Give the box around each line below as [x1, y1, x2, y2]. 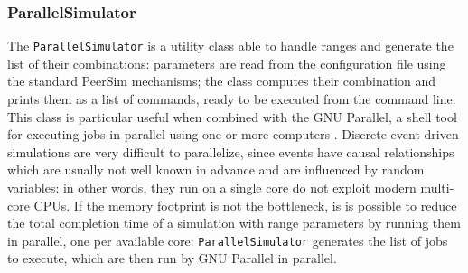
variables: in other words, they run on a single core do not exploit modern [7, 178, 417, 197]
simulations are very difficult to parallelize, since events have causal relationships [7, 142, 454, 161]
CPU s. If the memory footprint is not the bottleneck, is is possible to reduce [33, 195, 457, 214]
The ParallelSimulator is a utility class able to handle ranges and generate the [7, 36, 454, 55]
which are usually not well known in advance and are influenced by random [7, 160, 425, 179]
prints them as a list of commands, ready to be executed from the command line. [7, 89, 456, 108]
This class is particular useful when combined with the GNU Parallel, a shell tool [7, 107, 457, 126]
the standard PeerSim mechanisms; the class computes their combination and [7, 71, 436, 90]
